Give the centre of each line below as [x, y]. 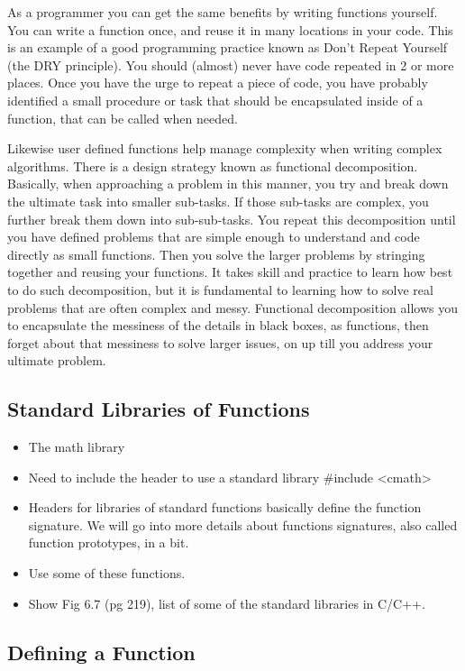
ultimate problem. [57, 360]
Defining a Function [101, 652]
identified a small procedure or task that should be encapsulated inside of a [215, 100]
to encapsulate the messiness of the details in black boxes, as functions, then [218, 325]
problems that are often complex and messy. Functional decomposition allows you [232, 307]
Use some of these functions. [107, 573]
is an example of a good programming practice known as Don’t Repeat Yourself [228, 47]
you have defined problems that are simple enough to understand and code [214, 237]
